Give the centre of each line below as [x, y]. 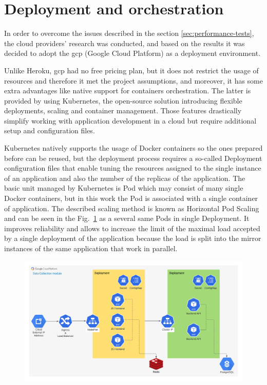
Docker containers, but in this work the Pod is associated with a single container [131, 198]
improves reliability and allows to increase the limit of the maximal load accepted [132, 228]
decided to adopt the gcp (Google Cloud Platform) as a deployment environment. [132, 53]
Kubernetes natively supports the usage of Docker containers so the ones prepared [133, 148]
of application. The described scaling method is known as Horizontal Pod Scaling [132, 208]
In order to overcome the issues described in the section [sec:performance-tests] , [129, 33]
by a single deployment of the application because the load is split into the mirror [133, 238]
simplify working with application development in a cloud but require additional [130, 120]
